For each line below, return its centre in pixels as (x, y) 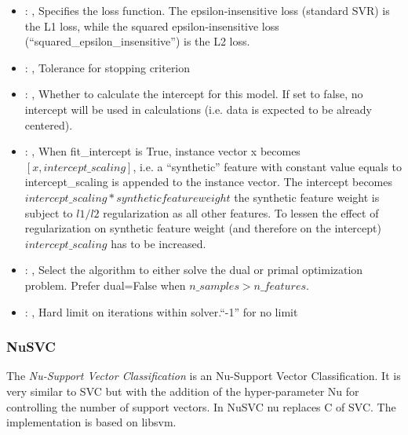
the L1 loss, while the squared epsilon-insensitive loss (152, 26)
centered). (49, 124)
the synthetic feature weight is (307, 197)
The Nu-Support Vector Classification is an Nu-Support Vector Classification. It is (204, 376)
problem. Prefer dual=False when (105, 285)
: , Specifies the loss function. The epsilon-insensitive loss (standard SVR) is (207, 10)
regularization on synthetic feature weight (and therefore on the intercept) (203, 228)
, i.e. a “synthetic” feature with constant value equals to (267, 166)
